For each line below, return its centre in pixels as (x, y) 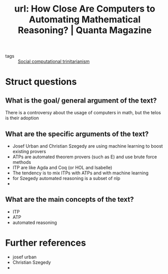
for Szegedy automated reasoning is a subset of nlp (66, 178)
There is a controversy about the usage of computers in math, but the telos (83, 113)
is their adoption (22, 118)
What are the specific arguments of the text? (77, 134)
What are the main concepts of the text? (70, 199)
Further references (46, 243)
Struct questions (41, 82)
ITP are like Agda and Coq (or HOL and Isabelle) (62, 168)
